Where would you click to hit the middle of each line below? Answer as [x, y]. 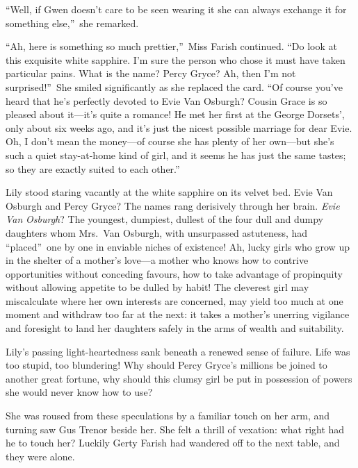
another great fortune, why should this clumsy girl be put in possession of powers [179, 378]
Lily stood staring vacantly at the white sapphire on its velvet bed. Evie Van [169, 192]
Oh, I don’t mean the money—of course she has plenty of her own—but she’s [170, 141]
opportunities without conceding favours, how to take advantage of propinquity [174, 273]
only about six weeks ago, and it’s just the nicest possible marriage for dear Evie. [179, 127]
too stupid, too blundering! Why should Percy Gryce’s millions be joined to [166, 365]
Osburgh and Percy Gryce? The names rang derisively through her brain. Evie [173, 205]
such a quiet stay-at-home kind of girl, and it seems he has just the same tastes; [176, 154]
